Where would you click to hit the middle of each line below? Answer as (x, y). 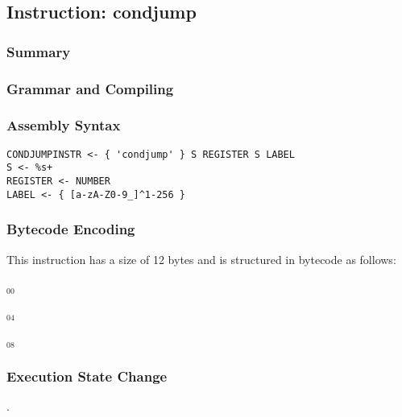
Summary (39, 51)
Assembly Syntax (64, 125)
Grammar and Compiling (90, 88)
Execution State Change (87, 376)
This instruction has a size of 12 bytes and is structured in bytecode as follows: (201, 259)
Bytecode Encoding (71, 229)
